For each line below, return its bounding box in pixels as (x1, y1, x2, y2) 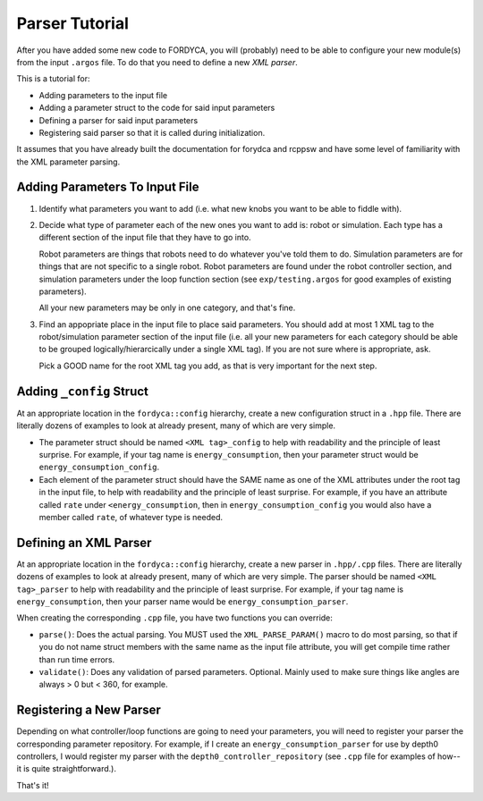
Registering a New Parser (16, 703, 161, 718)
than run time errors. (38, 653, 115, 665)
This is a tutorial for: (16, 73, 90, 84)
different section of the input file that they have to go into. (38, 232, 251, 243)
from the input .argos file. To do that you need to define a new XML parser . (16, 56, 299, 67)
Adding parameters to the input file (38, 89, 168, 100)
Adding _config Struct (16, 384, 149, 399)
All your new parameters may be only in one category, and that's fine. (38, 302, 296, 313)
